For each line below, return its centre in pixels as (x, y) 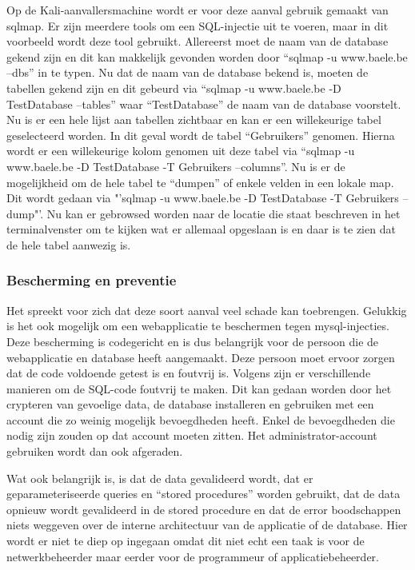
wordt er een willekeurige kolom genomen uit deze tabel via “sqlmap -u (181, 151)
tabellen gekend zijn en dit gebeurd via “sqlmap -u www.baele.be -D (174, 88)
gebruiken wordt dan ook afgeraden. (95, 451)
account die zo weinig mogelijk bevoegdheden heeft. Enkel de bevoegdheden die (201, 419)
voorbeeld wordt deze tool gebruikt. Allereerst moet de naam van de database (198, 41)
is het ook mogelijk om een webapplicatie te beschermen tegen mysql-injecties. (198, 326)
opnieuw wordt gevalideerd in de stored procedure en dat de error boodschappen (204, 509)
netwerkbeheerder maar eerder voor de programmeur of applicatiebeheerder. (193, 556)
